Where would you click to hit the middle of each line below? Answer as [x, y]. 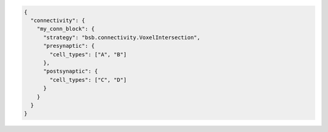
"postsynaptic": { [71, 71]
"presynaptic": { [69, 46]
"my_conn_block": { [66, 29]
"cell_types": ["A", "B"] [88, 54]
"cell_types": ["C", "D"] [88, 80]
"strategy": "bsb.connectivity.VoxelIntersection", [122, 37]
